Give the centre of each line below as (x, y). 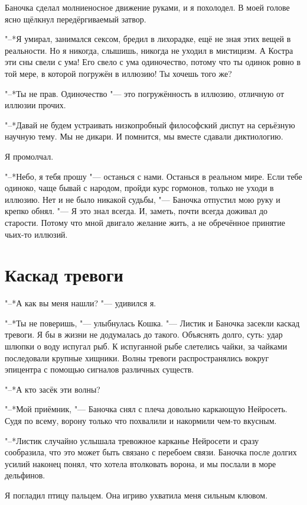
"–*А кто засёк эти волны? (53, 389)
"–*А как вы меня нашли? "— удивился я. (81, 303)
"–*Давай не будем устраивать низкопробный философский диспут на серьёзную (150, 124)
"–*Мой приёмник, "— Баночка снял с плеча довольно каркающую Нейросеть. (146, 409)
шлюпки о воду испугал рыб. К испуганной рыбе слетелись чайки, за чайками (146, 346)
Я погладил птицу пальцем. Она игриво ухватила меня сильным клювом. (136, 495)
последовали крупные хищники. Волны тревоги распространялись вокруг (137, 357)
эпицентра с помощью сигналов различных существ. (99, 369)
